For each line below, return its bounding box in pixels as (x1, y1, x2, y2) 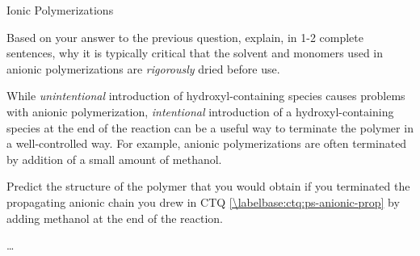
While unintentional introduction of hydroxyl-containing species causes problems (6, 87, 405, 104)
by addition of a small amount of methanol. (6, 150, 222, 167)
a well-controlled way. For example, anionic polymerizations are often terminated (6, 135, 407, 152)
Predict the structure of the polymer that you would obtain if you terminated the (6, 178, 410, 195)
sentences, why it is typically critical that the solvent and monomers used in (6, 44, 384, 61)
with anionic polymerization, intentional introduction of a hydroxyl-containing (6, 103, 394, 120)
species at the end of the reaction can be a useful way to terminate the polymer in (6, 119, 414, 136)
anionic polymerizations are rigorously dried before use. (6, 60, 280, 77)
